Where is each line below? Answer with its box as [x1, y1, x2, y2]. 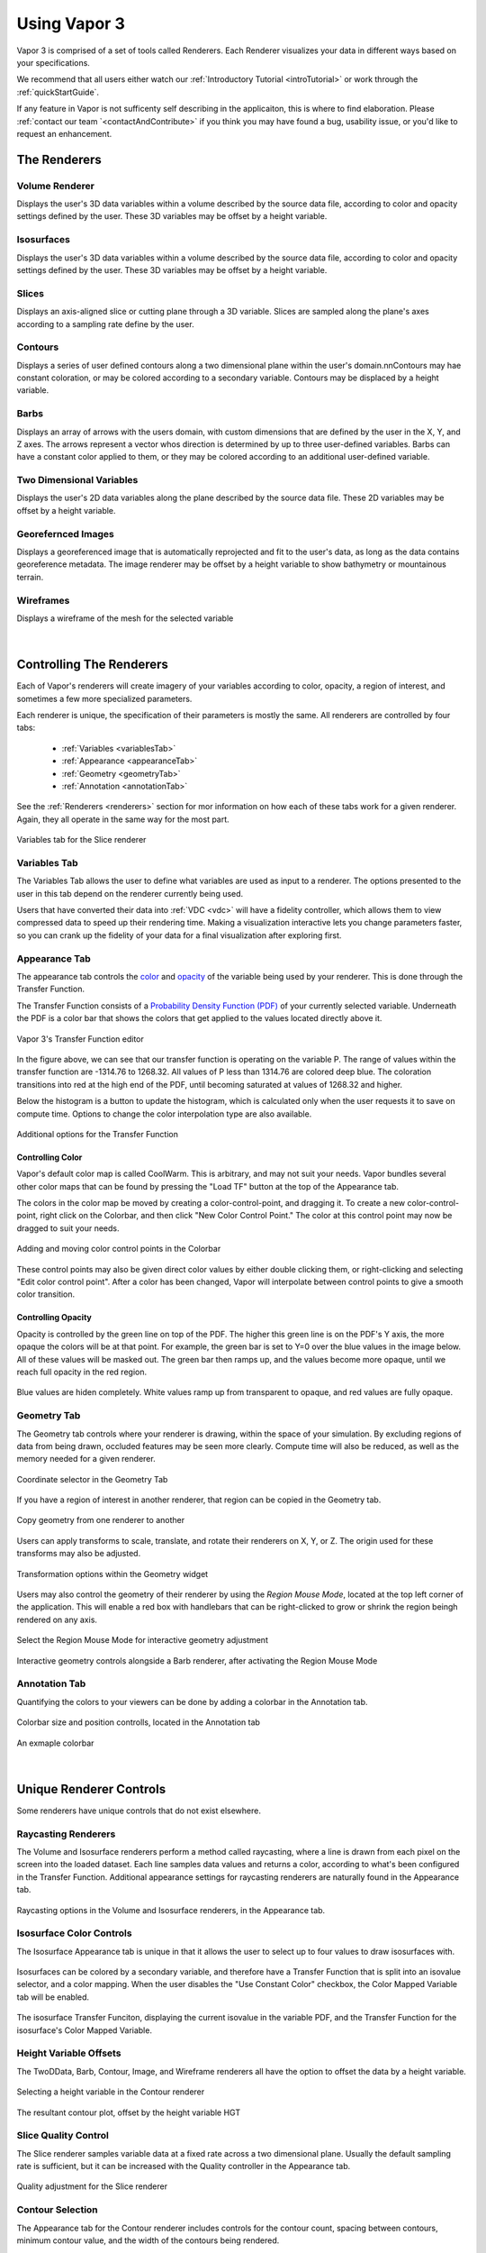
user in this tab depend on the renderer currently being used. [16, 888, 244, 898]
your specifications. [16, 57, 90, 68]
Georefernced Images [16, 527, 114, 540]
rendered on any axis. [16, 1614, 98, 1625]
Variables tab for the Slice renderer [16, 835, 147, 845]
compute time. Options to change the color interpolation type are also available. [16, 1108, 312, 1119]
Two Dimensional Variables [16, 474, 139, 487]
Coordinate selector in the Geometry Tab [16, 1473, 168, 1484]
